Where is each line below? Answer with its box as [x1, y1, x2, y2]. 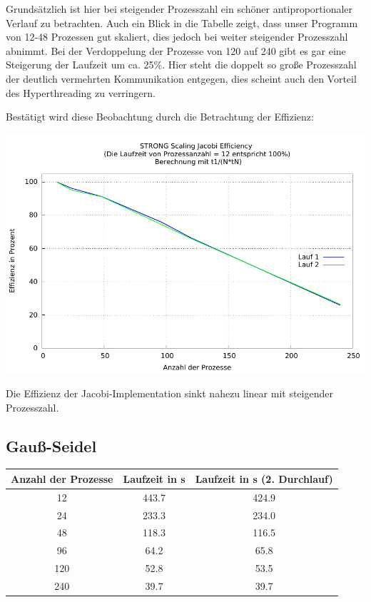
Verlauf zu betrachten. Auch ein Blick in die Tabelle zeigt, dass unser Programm [6, 15, 358, 30]
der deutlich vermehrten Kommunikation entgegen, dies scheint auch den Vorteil [6, 71, 357, 86]
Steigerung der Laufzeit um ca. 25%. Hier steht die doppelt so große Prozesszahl [6, 57, 357, 72]
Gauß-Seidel [6, 434, 97, 456]
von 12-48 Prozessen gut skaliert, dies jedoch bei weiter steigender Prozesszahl [6, 29, 348, 44]
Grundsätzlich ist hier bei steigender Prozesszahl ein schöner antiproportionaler [6, 1, 353, 16]
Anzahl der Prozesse [11, 471, 113, 486]
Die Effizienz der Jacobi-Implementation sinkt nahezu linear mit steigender [6, 385, 333, 400]
